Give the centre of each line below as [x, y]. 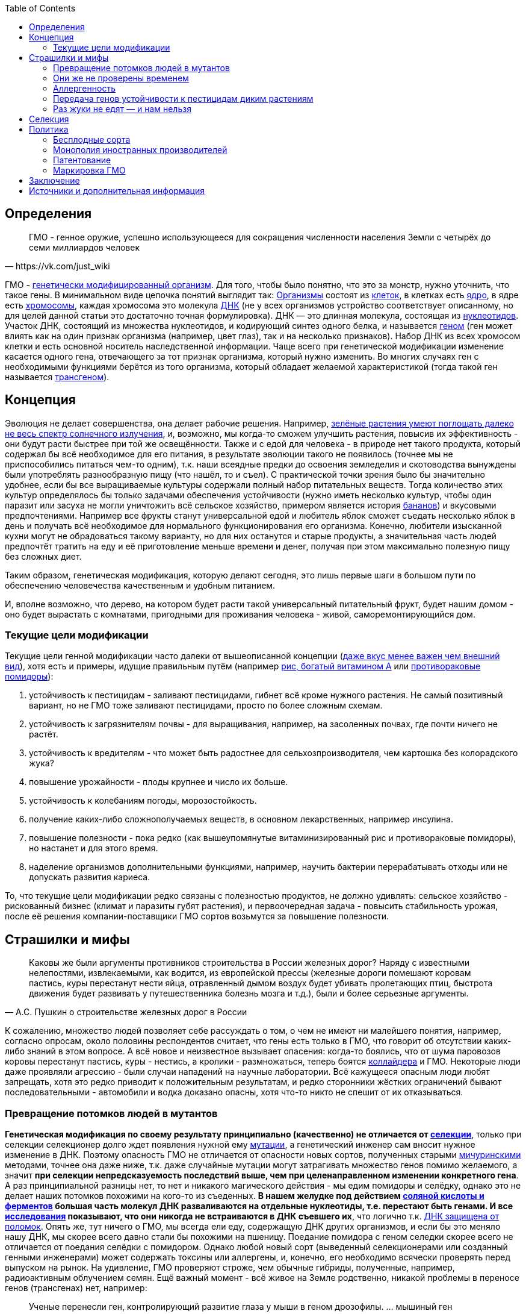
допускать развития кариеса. [90, 877]
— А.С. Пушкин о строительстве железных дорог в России [126, 1012]
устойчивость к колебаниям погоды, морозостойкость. [143, 801]
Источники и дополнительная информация [117, 191]
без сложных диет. [43, 556]
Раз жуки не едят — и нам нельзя [122, 109]
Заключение [54, 180]
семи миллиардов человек [85, 247]
